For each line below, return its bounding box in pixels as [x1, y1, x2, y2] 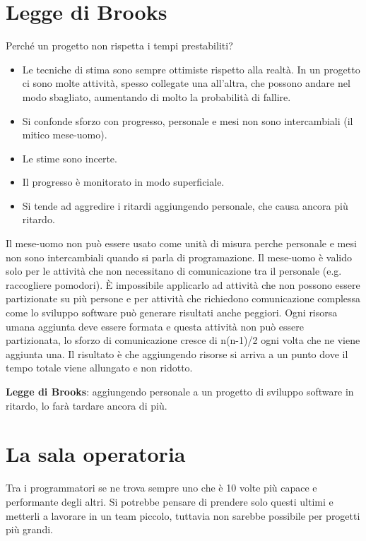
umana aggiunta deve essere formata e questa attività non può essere [6, 319, 305, 333]
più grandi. [6, 522, 53, 537]
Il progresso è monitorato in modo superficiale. [22, 174, 225, 189]
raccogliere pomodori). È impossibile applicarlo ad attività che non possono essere [6, 277, 360, 292]
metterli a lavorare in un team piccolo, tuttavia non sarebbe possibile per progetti [6, 508, 360, 523]
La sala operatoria [6, 439, 186, 468]
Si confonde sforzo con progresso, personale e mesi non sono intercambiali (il [22, 113, 353, 128]
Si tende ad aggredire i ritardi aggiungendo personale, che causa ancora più [22, 198, 348, 213]
